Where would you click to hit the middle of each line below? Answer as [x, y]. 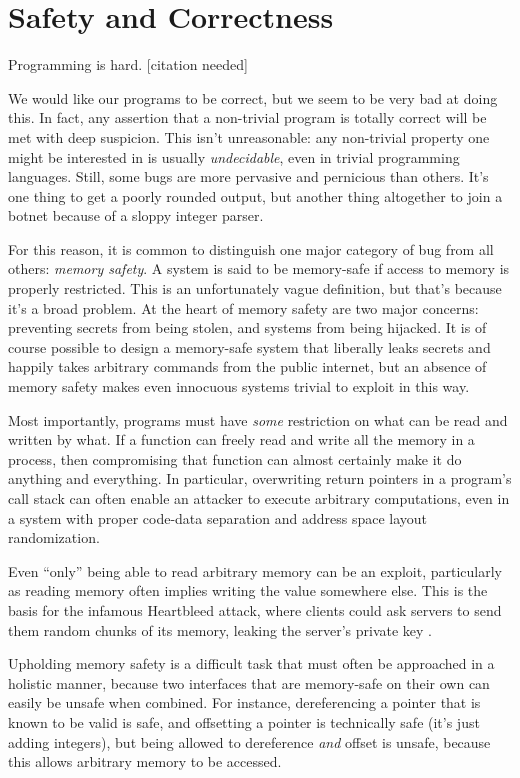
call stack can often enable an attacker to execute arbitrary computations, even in [259, 498]
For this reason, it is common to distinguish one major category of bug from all [251, 248]
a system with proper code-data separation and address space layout [218, 517]
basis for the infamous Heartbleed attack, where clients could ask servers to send [255, 609]
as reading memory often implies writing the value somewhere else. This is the [248, 590]
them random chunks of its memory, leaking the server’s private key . [220, 629]
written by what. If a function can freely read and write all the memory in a [241, 439]
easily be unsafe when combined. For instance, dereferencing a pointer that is [244, 702]
